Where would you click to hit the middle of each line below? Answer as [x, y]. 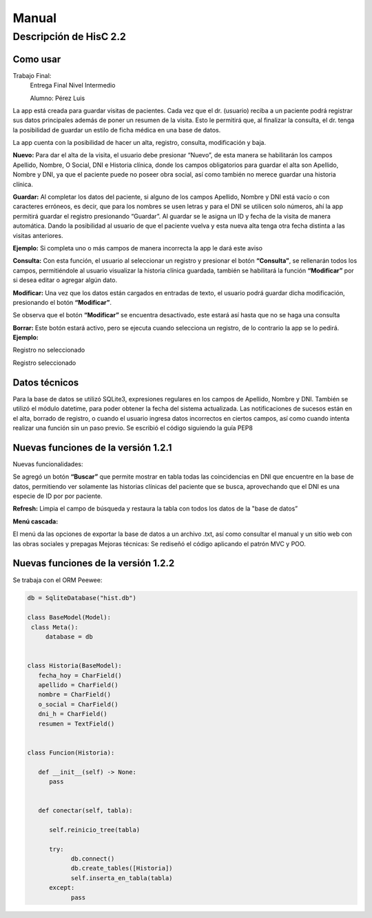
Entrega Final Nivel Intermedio [73, 86]
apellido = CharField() [78, 685]
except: [62, 888]
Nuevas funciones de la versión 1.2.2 [94, 563]
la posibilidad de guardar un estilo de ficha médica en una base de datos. [117, 130]
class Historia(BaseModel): [74, 666]
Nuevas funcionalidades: [48, 464]
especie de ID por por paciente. [58, 496]
